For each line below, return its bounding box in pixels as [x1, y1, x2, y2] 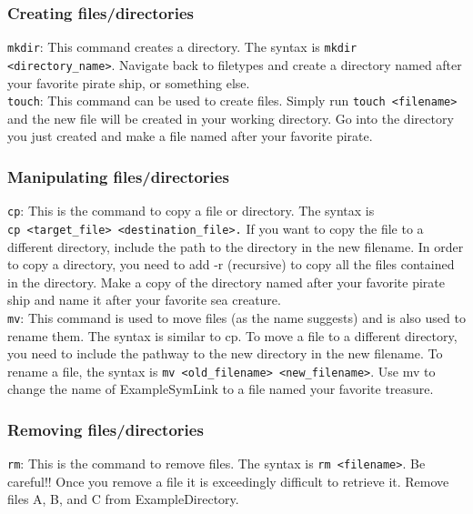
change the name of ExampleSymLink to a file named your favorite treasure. [7, 379, 434, 398]
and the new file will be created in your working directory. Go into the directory [7, 108, 454, 127]
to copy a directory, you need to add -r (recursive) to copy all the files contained [7, 255, 455, 274]
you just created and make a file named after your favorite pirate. [7, 126, 373, 146]
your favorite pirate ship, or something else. [7, 73, 250, 92]
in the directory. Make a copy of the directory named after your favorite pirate [7, 272, 445, 291]
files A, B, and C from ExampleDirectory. [7, 489, 239, 509]
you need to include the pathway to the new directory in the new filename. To [7, 344, 443, 363]
